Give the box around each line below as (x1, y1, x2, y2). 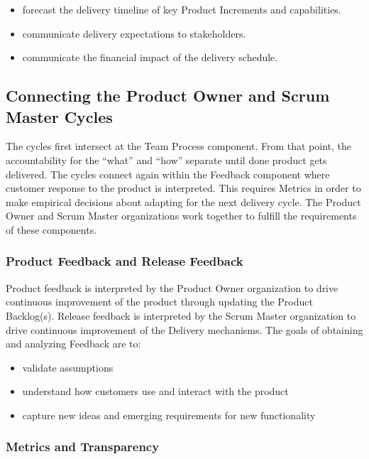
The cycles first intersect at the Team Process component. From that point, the (6, 139, 351, 153)
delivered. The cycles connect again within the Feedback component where (6, 166, 330, 181)
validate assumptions (22, 360, 114, 374)
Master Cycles (6, 105, 113, 127)
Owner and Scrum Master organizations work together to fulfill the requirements (6, 208, 357, 223)
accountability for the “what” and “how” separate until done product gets (6, 152, 327, 167)
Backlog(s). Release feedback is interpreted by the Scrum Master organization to (6, 308, 356, 323)
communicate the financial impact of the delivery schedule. (22, 50, 278, 65)
